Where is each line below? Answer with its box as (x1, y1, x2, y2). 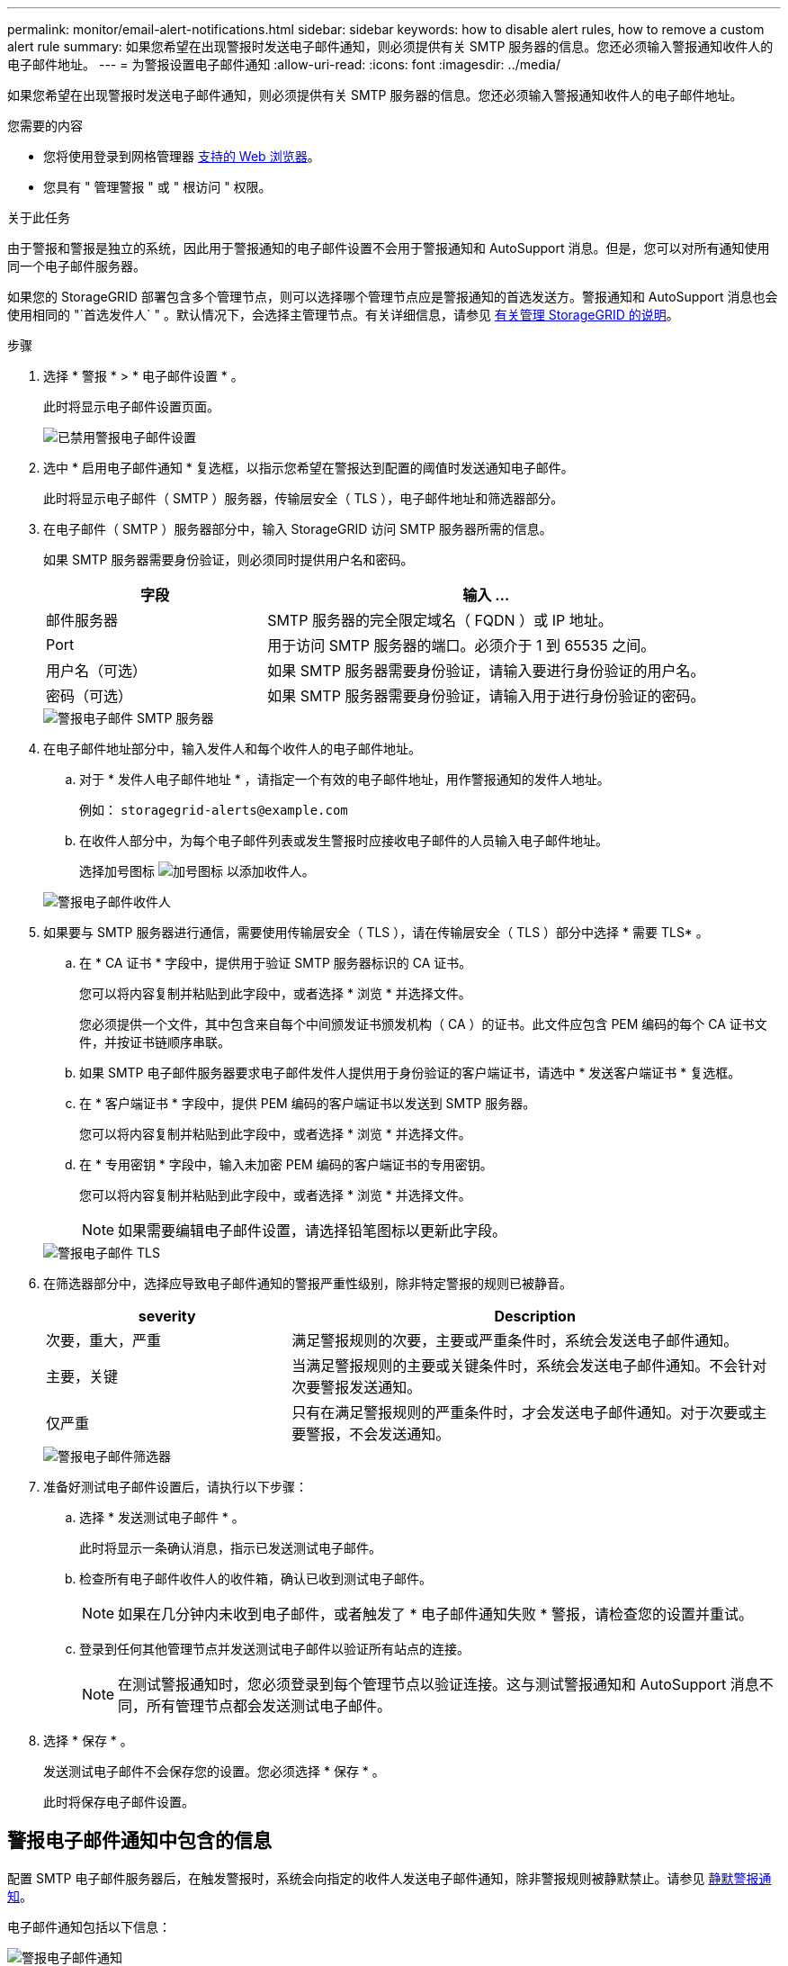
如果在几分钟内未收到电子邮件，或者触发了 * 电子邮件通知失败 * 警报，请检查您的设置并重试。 (118, 1605, 754, 1623)
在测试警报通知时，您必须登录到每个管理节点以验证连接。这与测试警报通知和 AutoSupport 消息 (118, 1675, 759, 1693)
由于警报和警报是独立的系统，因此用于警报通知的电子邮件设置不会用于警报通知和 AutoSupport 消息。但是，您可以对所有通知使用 (7, 240, 770, 256)
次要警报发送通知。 (291, 1378, 422, 1396)
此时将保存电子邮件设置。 (43, 1794, 194, 1809)
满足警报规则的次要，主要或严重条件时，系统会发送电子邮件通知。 (291, 1331, 739, 1349)
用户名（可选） (46, 662, 148, 680)
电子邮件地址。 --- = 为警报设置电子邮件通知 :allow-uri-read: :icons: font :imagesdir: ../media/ (7, 57, 561, 72)
